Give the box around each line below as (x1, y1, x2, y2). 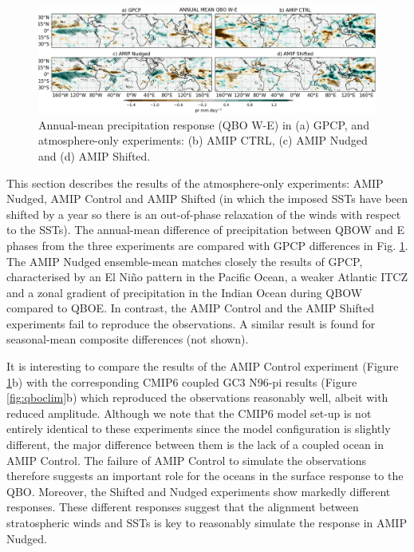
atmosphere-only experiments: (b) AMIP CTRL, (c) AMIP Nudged (38, 132, 368, 149)
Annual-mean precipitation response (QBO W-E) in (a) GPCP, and (38, 116, 369, 133)
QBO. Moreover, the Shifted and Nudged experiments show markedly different (6, 483, 391, 499)
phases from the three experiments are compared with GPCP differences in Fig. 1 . (6, 236, 408, 253)
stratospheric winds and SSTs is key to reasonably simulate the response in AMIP (6, 514, 407, 530)
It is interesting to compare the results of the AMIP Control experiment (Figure (6, 358, 399, 375)
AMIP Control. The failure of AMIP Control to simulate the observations (6, 451, 367, 468)
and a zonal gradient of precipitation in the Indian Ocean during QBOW (6, 284, 363, 300)
